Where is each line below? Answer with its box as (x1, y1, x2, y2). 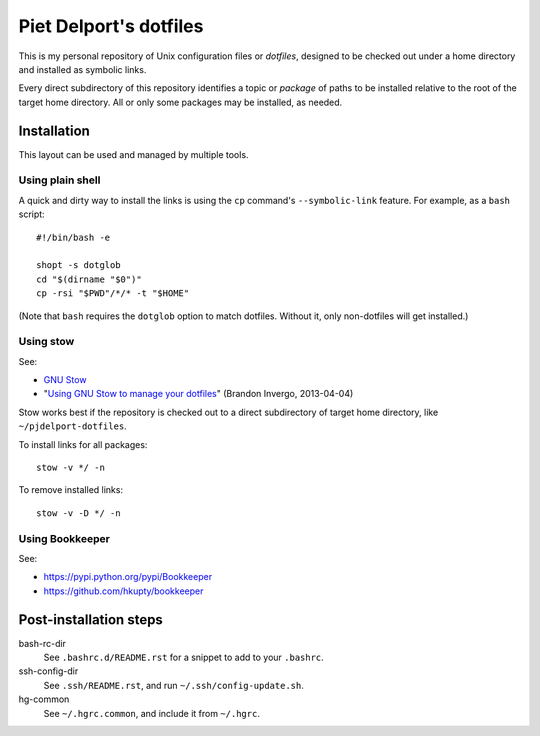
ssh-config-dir (18, 665, 79, 677)
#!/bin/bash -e (36, 231, 111, 243)
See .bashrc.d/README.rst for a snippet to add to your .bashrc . (43, 651, 324, 663)
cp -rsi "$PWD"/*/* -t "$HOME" (36, 288, 190, 299)
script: (18, 208, 45, 220)
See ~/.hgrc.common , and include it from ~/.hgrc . (43, 707, 260, 719)
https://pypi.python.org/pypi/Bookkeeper (43, 571, 213, 583)
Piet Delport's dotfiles (18, 15, 204, 37)
